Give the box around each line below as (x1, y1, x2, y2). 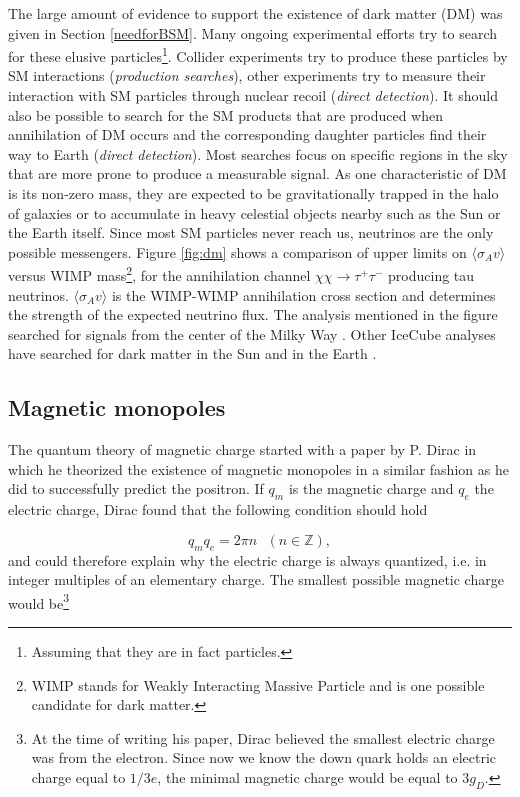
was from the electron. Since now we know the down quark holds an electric (31, 747, 497, 768)
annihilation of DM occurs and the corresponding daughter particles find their (8, 124, 487, 145)
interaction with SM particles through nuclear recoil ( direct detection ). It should (8, 85, 498, 106)
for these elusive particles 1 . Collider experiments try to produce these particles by (8, 43, 508, 66)
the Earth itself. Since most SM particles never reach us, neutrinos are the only (8, 222, 494, 243)
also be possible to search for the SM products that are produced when (8, 104, 443, 125)
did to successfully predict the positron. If (8, 478, 264, 499)
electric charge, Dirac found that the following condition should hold (8, 499, 428, 520)
